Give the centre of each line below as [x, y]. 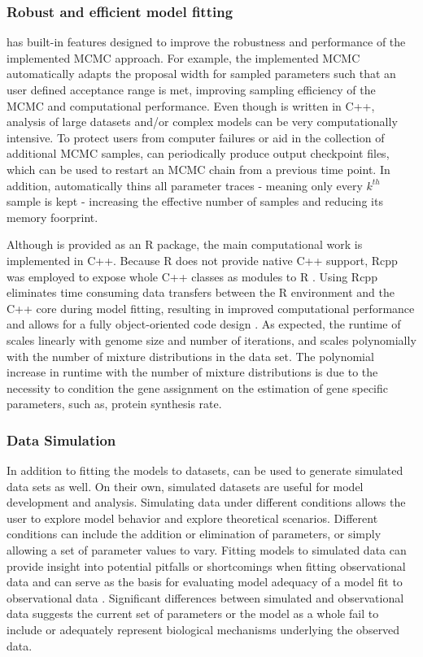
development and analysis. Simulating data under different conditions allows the [206, 502]
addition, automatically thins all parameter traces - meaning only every [185, 185]
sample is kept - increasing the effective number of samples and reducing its [195, 201]
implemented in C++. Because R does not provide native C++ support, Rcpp [202, 260]
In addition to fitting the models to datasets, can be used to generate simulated [205, 470]
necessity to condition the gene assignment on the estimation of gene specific [198, 387]
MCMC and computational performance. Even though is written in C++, [191, 105]
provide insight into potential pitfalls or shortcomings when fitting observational [206, 566]
